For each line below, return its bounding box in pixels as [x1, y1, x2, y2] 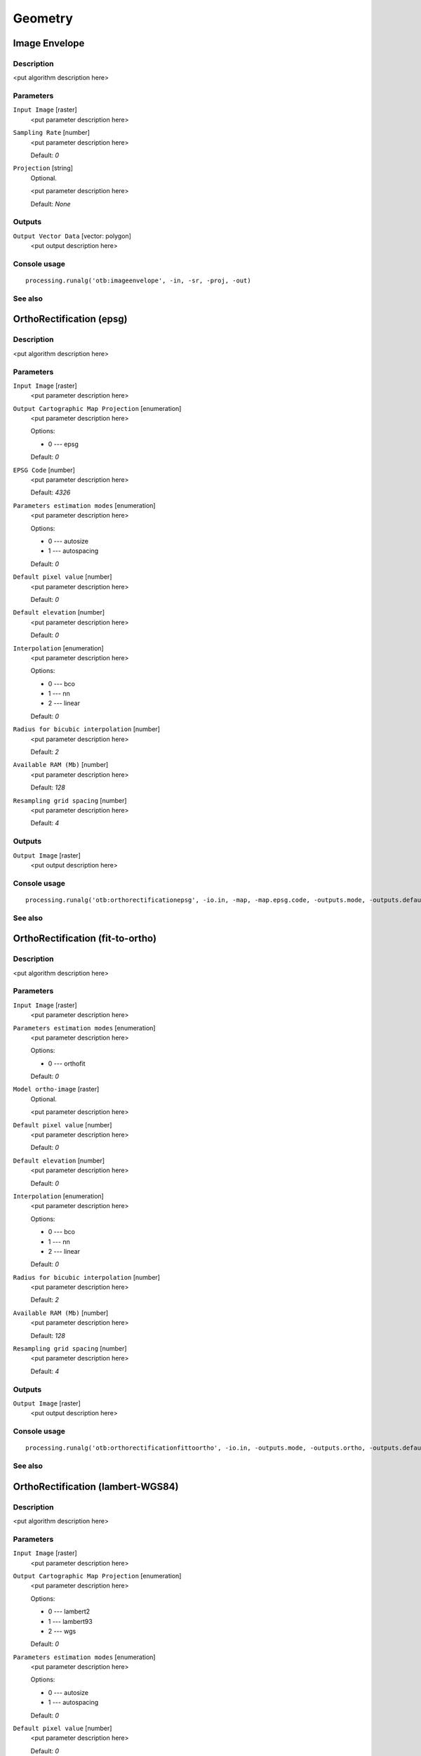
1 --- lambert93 [48, 1617, 93, 1625]
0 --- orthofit [48, 1059, 86, 1068]
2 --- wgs [48, 1627, 76, 1635]
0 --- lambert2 [48, 1607, 91, 1616]
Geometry [13, 11, 74, 26]
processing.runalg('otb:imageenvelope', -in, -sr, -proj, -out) [25, 277, 252, 284]
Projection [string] [13, 164, 74, 172]
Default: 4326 [30, 488, 71, 497]
